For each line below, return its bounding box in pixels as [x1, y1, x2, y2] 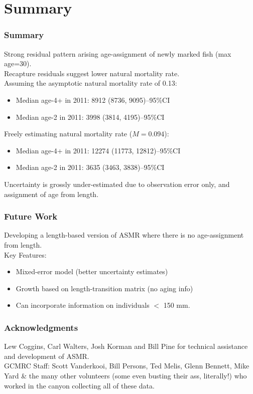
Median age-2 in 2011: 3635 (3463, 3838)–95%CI [16, 162, 165, 172]
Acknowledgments [4, 321, 78, 333]
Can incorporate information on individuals [16, 300, 150, 310]
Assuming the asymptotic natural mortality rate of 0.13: [4, 78, 177, 88]
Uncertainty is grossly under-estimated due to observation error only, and [4, 178, 230, 189]
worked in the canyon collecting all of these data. [4, 380, 155, 390]
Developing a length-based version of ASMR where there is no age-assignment [4, 230, 244, 240]
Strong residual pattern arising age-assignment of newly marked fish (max [4, 48, 231, 59]
